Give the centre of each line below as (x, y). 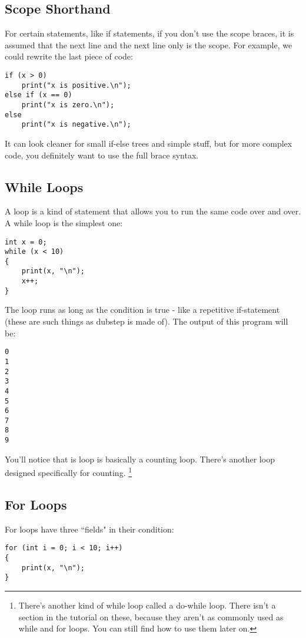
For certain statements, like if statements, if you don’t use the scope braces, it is (149, 33)
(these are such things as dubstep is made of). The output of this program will (147, 321)
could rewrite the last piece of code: (69, 56)
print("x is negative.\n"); (76, 125)
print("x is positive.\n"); (76, 85)
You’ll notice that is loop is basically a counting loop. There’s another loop (140, 459)
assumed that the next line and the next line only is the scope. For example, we (149, 44)
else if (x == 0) (39, 95)
